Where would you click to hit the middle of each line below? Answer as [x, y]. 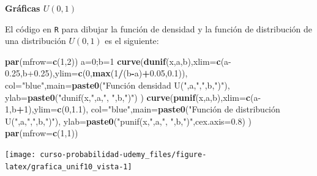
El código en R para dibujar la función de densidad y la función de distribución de [159, 28]
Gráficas [23, 8]
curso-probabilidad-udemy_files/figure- [123, 155]
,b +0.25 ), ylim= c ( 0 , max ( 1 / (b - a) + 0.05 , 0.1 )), [104, 73]
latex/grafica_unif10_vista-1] [69, 167]
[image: [21, 155]
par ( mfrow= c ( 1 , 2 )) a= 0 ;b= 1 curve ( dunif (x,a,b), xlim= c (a [117, 61]
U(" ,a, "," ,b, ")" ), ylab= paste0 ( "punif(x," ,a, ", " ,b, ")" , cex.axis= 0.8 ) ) [128, 121]
